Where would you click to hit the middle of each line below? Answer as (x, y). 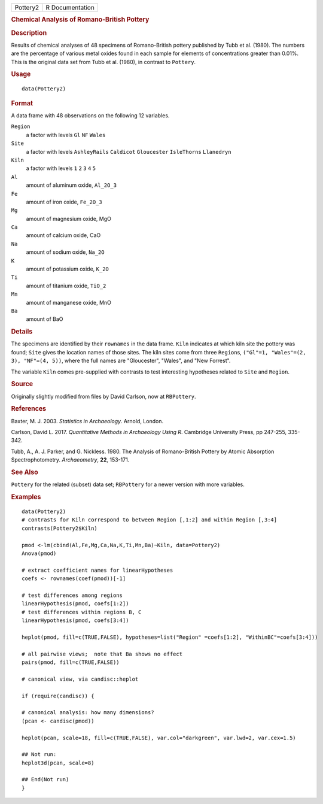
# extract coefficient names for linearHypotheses (97, 570)
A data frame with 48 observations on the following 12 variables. (90, 116)
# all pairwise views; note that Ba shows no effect (102, 654)
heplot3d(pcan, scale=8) (58, 763)
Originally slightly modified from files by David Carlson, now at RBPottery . (103, 396)
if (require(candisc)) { (58, 696)
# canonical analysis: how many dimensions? (88, 713)
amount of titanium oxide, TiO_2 (66, 286)
